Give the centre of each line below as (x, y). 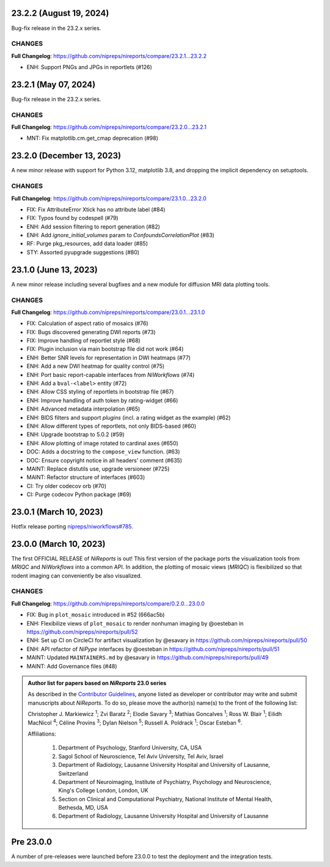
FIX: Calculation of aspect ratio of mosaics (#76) (88, 323)
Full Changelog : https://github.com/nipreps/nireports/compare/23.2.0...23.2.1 (109, 127)
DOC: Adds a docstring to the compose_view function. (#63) (103, 452)
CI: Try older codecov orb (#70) (67, 486)
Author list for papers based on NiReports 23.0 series (97, 683)
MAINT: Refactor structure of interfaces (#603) (86, 477)
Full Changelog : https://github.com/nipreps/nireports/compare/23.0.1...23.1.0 (108, 312)
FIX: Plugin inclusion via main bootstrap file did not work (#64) (105, 349)
